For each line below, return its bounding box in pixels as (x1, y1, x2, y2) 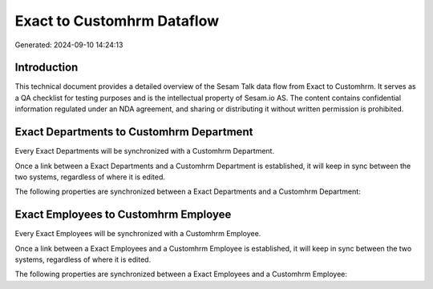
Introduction (14, 61, 79, 74)
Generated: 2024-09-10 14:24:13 (14, 40, 123, 50)
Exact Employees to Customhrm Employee (14, 208, 232, 222)
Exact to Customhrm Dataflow (14, 12, 220, 30)
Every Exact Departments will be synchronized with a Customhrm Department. (14, 147, 275, 156)
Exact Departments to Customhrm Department (14, 125, 253, 139)
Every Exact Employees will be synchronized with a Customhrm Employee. (14, 229, 261, 239)
